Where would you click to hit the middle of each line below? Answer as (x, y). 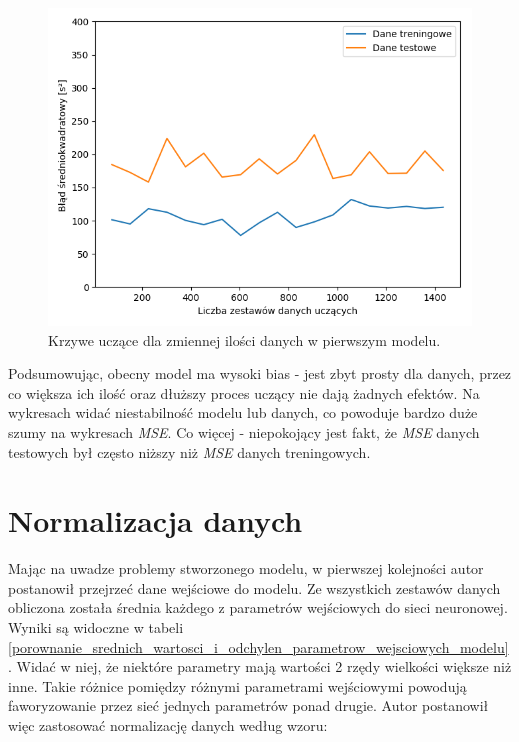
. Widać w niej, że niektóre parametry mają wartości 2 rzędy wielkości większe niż (260, 666)
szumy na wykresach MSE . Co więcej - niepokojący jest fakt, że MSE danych (244, 431)
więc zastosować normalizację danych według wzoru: (168, 725)
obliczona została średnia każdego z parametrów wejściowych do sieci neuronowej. (258, 607)
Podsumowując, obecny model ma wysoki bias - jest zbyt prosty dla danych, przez (260, 373)
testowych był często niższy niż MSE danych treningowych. (189, 451)
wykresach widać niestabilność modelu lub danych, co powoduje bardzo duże (243, 412)
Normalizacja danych (155, 520)
